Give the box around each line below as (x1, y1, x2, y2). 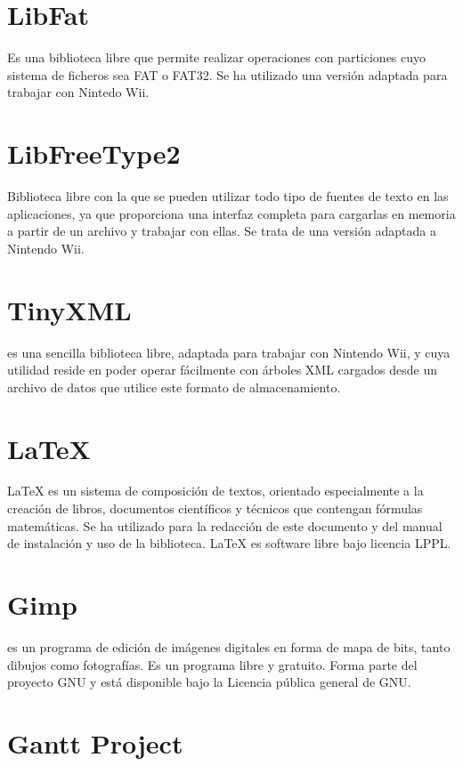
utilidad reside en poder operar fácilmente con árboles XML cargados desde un (7, 360, 437, 379)
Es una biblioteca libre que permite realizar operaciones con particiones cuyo (7, 48, 426, 67)
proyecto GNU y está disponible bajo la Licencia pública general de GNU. (7, 673, 411, 691)
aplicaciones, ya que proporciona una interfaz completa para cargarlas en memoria (7, 204, 456, 222)
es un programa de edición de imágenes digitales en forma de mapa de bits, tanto (7, 637, 451, 656)
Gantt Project (7, 724, 183, 761)
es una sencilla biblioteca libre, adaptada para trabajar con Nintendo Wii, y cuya (7, 343, 451, 361)
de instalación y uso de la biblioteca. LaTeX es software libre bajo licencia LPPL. (7, 534, 451, 552)
